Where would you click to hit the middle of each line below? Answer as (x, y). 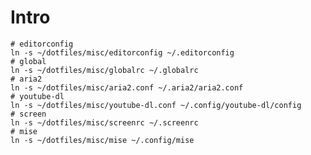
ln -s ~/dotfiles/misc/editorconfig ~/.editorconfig (122, 52)
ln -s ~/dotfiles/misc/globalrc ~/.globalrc (104, 70)
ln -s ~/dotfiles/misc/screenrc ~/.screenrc (104, 122)
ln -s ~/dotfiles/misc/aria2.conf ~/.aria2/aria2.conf (127, 87)
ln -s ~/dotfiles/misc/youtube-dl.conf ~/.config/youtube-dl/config (156, 105)
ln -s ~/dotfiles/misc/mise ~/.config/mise (102, 140)
